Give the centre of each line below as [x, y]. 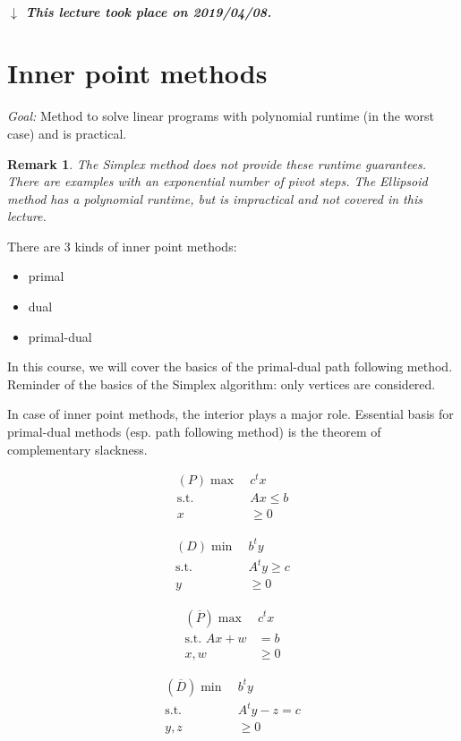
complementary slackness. [77, 449]
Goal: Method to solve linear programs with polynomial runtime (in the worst [221, 116]
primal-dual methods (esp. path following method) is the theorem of [194, 432]
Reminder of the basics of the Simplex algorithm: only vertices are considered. [222, 383]
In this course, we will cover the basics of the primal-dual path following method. [230, 366]
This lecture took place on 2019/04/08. [149, 11]
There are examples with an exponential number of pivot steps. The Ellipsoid [218, 181]
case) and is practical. [67, 133]
